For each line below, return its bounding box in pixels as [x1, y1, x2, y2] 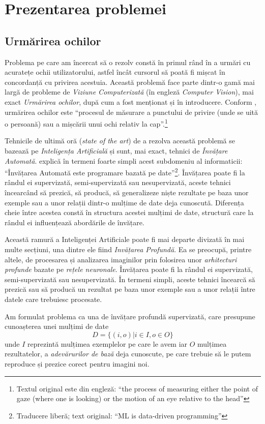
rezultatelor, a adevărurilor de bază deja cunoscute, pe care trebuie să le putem [5, 348, 251, 359]
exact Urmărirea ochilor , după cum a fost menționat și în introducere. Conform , [5, 96, 257, 107]
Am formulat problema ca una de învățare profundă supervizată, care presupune [5, 311, 255, 321]
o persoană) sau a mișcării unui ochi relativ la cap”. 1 [5, 117, 168, 129]
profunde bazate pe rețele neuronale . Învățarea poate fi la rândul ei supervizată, [5, 264, 253, 275]
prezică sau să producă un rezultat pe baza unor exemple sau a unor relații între [5, 284, 255, 294]
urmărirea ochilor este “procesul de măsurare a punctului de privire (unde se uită [5, 106, 258, 117]
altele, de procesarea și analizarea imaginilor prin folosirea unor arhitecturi [5, 254, 237, 264]
